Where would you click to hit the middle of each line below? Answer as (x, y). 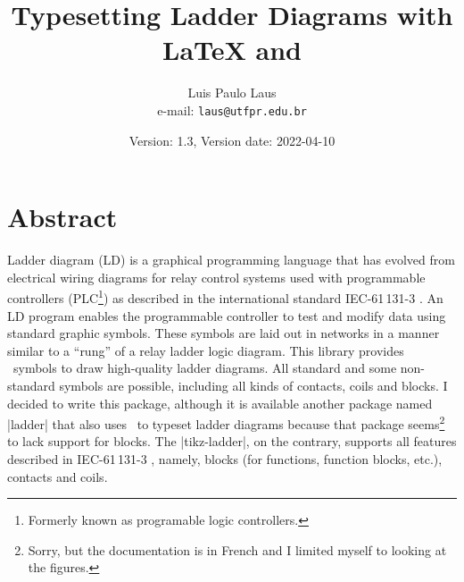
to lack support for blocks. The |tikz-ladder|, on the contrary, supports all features (232, 441)
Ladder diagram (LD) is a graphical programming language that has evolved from (231, 260)
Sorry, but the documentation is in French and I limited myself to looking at (237, 549)
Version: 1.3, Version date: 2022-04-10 (232, 140)
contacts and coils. (58, 476)
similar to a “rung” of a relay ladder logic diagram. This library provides (206, 350)
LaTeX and (232, 50)
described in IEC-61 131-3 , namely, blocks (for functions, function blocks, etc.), (225, 458)
